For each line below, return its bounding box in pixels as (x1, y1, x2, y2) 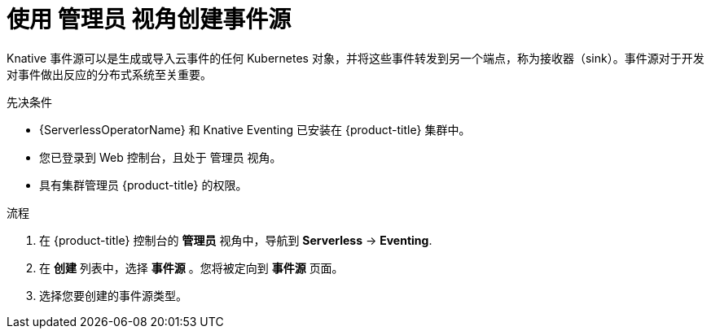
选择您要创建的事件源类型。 (39, 288, 187, 302)
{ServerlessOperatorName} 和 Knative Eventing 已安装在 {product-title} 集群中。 (39, 122, 471, 137)
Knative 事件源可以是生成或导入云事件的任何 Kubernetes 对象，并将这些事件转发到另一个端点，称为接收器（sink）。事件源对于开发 (7, 50, 704, 65)
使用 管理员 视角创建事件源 (7, 6, 292, 33)
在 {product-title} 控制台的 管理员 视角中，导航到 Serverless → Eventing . (39, 233, 432, 247)
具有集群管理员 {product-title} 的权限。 (39, 177, 248, 192)
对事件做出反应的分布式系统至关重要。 (7, 67, 212, 81)
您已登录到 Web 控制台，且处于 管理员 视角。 (39, 150, 282, 164)
